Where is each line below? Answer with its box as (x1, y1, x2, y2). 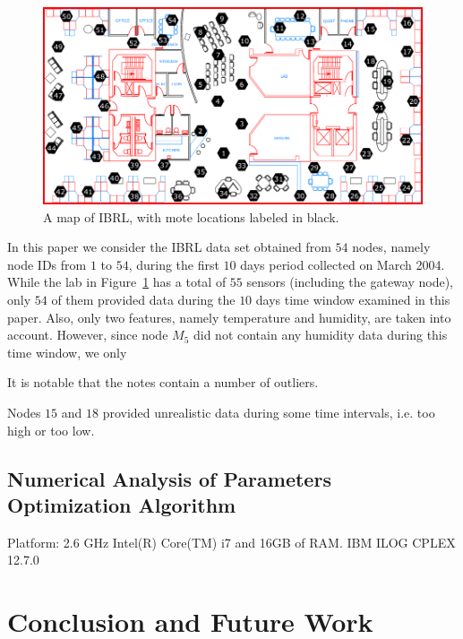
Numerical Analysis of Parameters (7, 464, 331, 492)
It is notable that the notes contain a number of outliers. (7, 373, 319, 392)
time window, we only (7, 342, 127, 361)
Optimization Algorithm (7, 490, 236, 518)
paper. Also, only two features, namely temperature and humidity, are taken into (7, 307, 451, 326)
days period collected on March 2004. (240, 255, 445, 273)
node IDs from (7, 255, 87, 273)
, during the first (128, 255, 219, 273)
